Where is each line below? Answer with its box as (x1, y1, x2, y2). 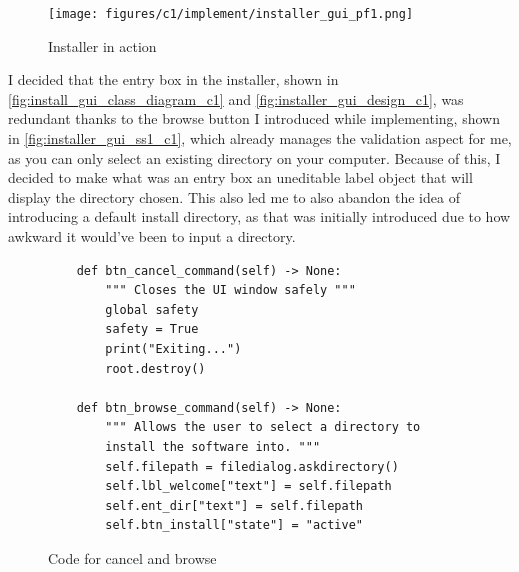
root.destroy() (105, 361, 206, 376)
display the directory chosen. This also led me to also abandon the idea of (8, 186, 460, 207)
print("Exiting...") (105, 341, 242, 356)
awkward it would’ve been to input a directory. (8, 226, 296, 246)
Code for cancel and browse (48, 547, 217, 568)
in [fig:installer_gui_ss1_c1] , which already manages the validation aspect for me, (8, 128, 512, 149)
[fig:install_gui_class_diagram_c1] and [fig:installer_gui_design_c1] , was (8, 88, 464, 109)
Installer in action (48, 35, 157, 56)
